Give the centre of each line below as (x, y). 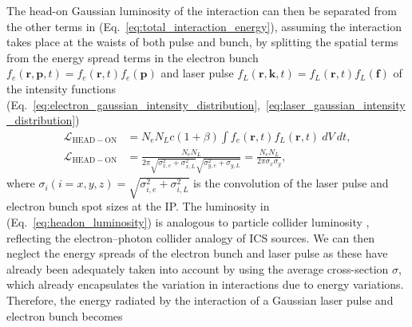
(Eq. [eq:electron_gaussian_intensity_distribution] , (133, 104)
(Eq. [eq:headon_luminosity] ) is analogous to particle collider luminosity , (188, 221)
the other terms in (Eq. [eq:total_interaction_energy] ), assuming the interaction (204, 26)
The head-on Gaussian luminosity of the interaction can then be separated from (202, 10)
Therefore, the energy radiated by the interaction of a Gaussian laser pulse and (200, 299)
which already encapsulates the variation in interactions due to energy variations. (205, 284)
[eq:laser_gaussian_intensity (336, 104)
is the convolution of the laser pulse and (291, 183)
